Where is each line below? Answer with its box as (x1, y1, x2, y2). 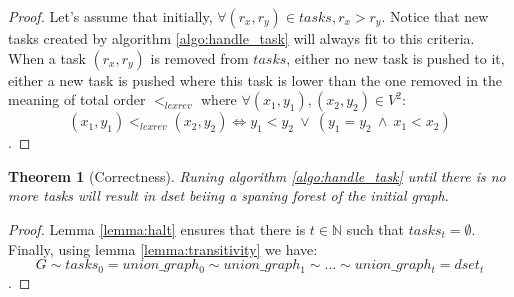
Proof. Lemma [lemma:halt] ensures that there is (8, 218, 306, 239)
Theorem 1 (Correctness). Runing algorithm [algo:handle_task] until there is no (8, 165, 506, 186)
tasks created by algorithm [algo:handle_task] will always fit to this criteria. (8, 28, 475, 48)
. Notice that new (381, 6, 489, 26)
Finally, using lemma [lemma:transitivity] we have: (8, 238, 318, 259)
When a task (8, 47, 86, 68)
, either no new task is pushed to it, (286, 47, 505, 68)
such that (346, 218, 405, 239)
